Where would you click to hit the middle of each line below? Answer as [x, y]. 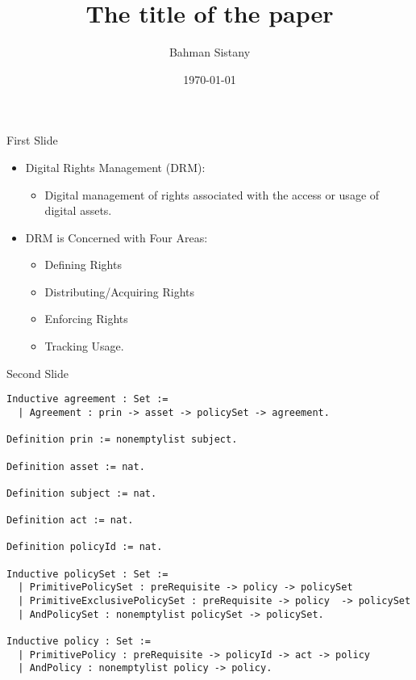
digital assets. [78, 210]
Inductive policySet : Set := [87, 574]
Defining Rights [83, 264]
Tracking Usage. [84, 346]
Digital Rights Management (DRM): [115, 167]
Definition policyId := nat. [85, 547]
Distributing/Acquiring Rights [119, 291]
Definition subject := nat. [82, 493]
